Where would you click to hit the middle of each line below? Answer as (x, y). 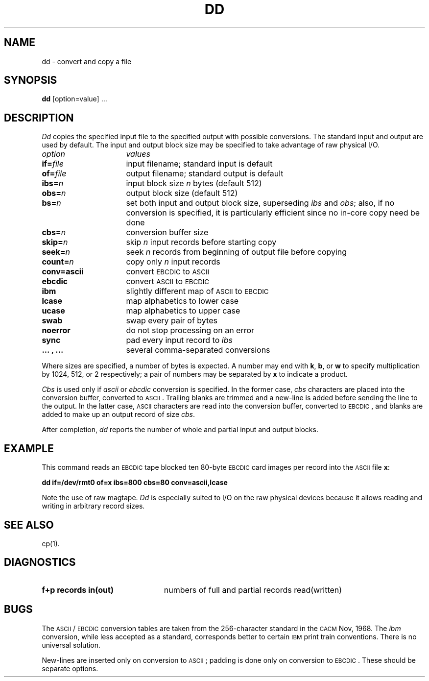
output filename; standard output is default (205, 174)
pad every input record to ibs (179, 340)
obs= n (54, 193)
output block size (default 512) (182, 193)
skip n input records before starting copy (201, 242)
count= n (58, 262)
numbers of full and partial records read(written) (253, 590)
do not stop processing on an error (190, 330)
